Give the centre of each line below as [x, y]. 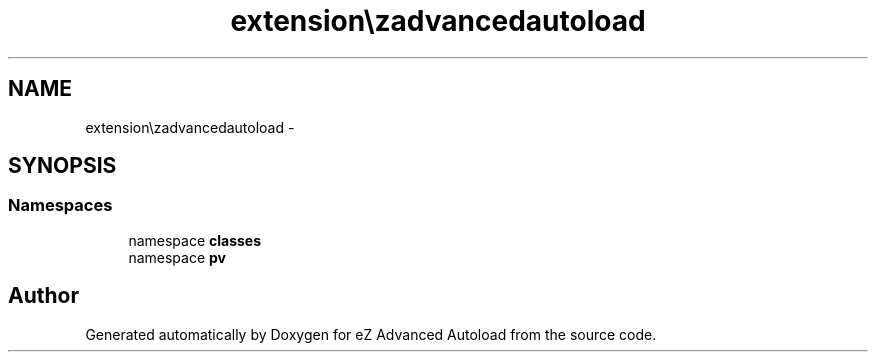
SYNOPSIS [62, 166]
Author [43, 296]
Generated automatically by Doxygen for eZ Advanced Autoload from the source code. [371, 334]
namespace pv [177, 257]
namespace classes [195, 240]
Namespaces [60, 205]
